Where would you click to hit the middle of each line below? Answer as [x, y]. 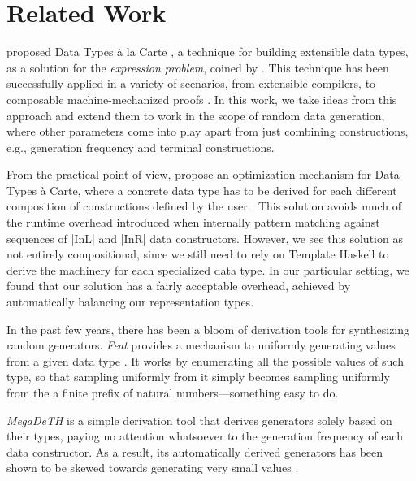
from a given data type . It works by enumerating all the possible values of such [205, 360]
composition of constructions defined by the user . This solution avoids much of [204, 206]
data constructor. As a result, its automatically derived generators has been [195, 451]
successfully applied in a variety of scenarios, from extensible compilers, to [191, 83]
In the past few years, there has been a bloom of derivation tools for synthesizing [208, 329]
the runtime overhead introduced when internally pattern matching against [193, 222]
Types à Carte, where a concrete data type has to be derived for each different [202, 190]
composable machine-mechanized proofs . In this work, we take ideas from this [202, 99]
